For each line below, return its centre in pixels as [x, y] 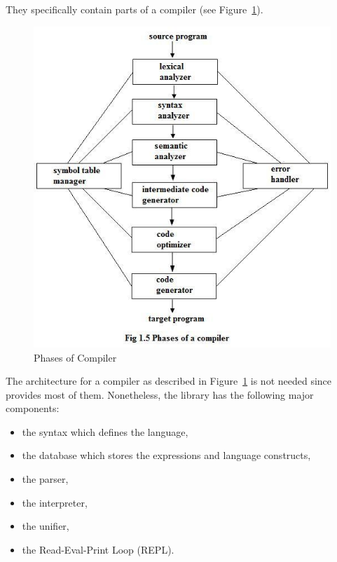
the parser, [45, 479]
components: [33, 408]
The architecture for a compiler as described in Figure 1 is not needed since [169, 381]
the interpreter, [55, 502]
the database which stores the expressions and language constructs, [166, 455]
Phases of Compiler [75, 357]
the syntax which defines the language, [105, 431]
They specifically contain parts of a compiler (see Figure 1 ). [135, 9]
